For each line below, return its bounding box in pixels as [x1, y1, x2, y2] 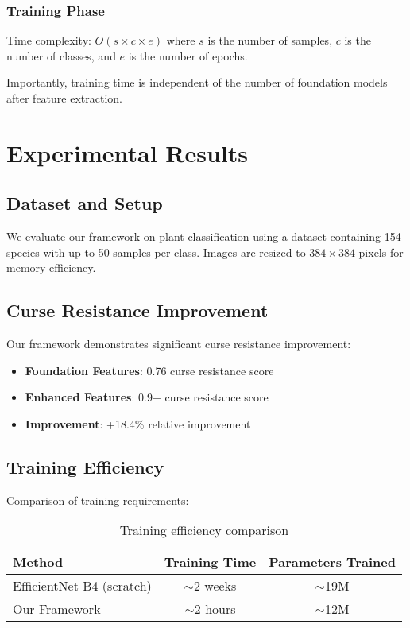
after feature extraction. [6, 90, 122, 106]
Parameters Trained [269, 552, 396, 572]
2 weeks [193, 576, 237, 595]
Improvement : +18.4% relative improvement [25, 415, 251, 432]
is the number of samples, [207, 32, 333, 48]
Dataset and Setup [6, 191, 163, 215]
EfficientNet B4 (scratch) [13, 576, 152, 595]
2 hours [194, 599, 236, 618]
